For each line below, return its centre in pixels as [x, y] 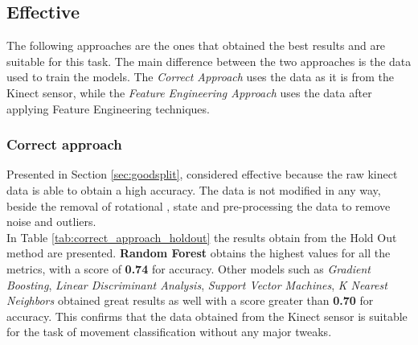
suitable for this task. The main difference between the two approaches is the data [209, 61]
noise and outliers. [51, 222]
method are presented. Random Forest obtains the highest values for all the [199, 253]
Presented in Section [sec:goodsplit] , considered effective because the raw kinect [202, 174]
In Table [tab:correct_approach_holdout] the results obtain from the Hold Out [202, 237]
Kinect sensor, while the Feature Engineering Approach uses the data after [189, 92]
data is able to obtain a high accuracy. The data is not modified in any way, [194, 189]
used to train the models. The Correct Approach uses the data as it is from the [201, 77]
